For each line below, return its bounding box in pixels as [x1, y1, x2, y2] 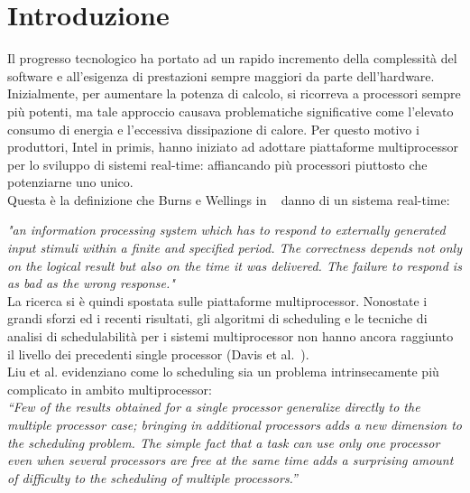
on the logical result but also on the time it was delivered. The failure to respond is [7, 256, 462, 274]
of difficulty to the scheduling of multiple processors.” [7, 468, 298, 487]
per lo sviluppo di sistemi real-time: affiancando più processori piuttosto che [7, 154, 428, 173]
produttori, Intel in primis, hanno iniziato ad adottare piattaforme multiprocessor [7, 137, 458, 156]
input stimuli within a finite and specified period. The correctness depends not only [7, 238, 462, 257]
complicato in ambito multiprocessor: [7, 379, 212, 398]
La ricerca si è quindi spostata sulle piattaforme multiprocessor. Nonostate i [7, 291, 428, 310]
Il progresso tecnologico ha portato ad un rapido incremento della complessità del [7, 49, 457, 68]
